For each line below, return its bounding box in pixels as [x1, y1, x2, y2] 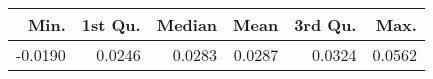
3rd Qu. [294, 13, 357, 36]
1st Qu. [81, 13, 141, 36]
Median [156, 13, 218, 36]
